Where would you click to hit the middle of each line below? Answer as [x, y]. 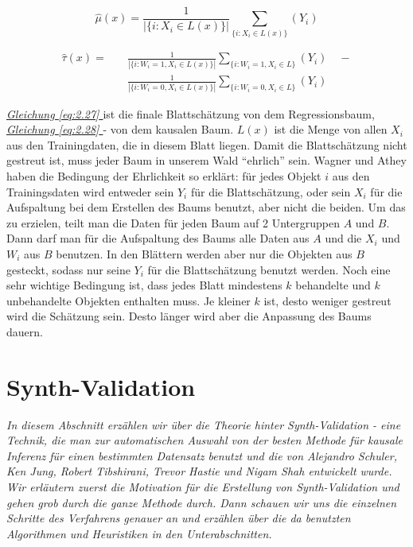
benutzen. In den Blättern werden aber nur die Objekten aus [204, 253]
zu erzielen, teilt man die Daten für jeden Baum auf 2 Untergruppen [173, 222]
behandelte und [333, 285]
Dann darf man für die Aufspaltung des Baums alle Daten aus [158, 238]
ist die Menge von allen [331, 129]
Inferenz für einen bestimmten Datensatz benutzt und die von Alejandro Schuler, [202, 455]
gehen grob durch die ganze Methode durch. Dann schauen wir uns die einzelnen [202, 502]
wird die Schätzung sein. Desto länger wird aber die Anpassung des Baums [189, 316]
